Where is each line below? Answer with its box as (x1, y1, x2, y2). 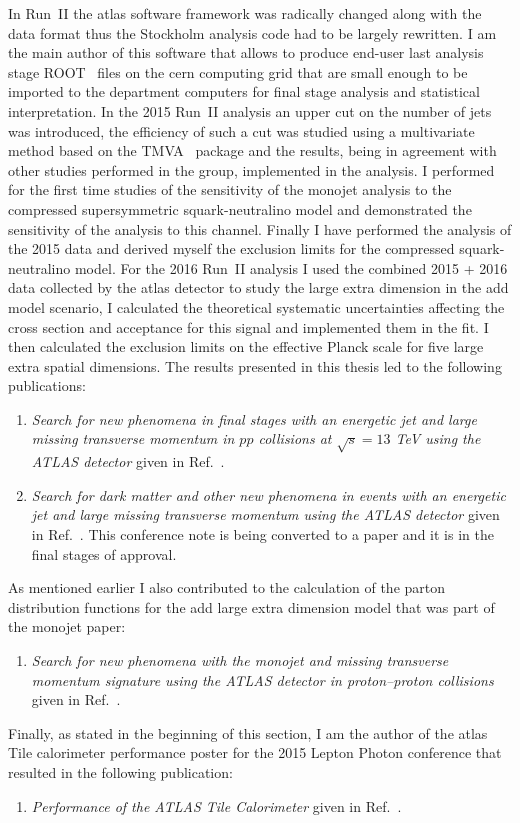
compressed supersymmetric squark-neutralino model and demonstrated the (8, 198, 472, 219)
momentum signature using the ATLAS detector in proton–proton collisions (31, 669, 494, 690)
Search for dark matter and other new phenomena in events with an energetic (31, 484, 506, 505)
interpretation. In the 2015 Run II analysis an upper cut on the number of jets (8, 100, 492, 121)
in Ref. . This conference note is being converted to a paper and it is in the (31, 524, 494, 545)
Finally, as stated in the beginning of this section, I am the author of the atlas (8, 722, 488, 743)
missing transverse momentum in (31, 428, 235, 449)
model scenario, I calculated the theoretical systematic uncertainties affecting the (8, 296, 505, 317)
